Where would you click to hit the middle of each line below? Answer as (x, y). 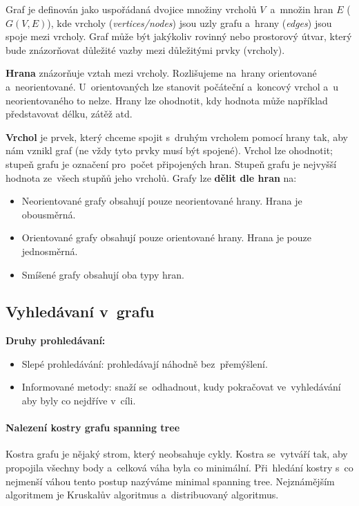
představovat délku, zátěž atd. (69, 114)
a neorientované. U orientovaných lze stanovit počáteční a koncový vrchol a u (172, 86)
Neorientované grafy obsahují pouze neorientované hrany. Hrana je (162, 201)
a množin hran (302, 9)
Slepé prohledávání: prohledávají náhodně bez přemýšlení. (145, 363)
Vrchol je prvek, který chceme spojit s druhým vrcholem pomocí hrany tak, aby (177, 137)
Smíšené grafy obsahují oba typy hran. (103, 274)
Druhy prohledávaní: (56, 340)
